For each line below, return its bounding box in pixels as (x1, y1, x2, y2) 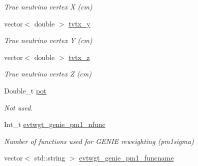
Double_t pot (4, 85, 46, 95)
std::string (34, 152, 65, 163)
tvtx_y (68, 18, 90, 28)
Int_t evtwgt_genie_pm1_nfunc (4, 119, 105, 129)
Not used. (4, 102, 33, 112)
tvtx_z (68, 51, 90, 62)
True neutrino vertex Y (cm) (4, 35, 92, 45)
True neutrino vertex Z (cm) (4, 68, 91, 79)
